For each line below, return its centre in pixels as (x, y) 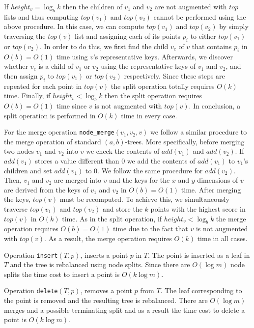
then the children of (93, 6)
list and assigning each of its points (128, 36)
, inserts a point (104, 255)
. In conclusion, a (215, 105)
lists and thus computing (41, 16)
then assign (21, 75)
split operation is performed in (50, 115)
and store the (122, 208)
